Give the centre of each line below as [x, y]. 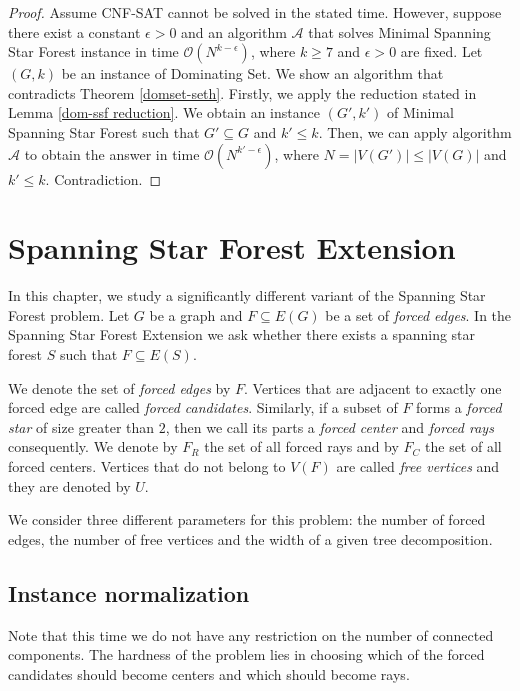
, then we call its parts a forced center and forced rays [329, 426]
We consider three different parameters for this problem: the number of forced [247, 519]
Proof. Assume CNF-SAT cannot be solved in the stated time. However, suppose [255, 12]
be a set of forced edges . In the [418, 314]
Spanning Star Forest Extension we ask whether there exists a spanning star [242, 334]
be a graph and [196, 314]
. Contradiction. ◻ [103, 178]
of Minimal [420, 112]
